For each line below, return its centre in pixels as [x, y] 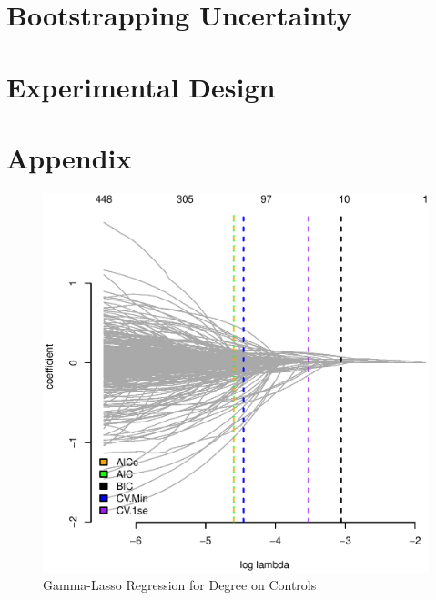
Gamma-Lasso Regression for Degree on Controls [180, 585]
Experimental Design [141, 86]
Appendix [69, 157]
